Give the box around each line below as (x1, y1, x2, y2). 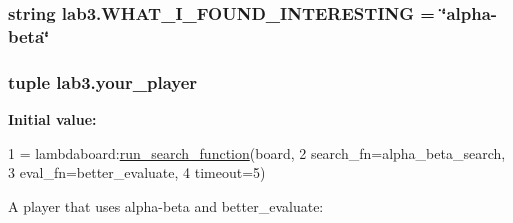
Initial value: (8, 108, 97, 129)
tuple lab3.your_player (8, 69, 198, 94)
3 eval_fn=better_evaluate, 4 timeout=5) (8, 162, 266, 183)
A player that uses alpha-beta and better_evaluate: (8, 195, 324, 216)
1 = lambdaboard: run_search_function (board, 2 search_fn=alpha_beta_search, (8, 142, 506, 163)
